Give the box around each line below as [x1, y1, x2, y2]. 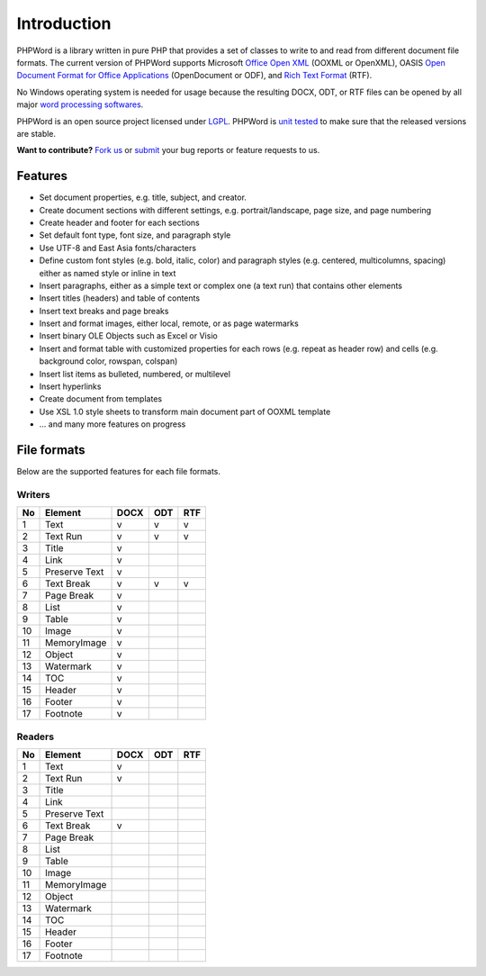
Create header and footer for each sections [39, 217, 200, 228]
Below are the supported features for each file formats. [16, 466, 220, 477]
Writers [16, 488, 50, 501]
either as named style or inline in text [39, 267, 176, 278]
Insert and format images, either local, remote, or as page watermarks [39, 318, 299, 329]
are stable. [16, 128, 57, 139]
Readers [16, 730, 54, 743]
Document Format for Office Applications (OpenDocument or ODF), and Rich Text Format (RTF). [16, 70, 373, 81]
